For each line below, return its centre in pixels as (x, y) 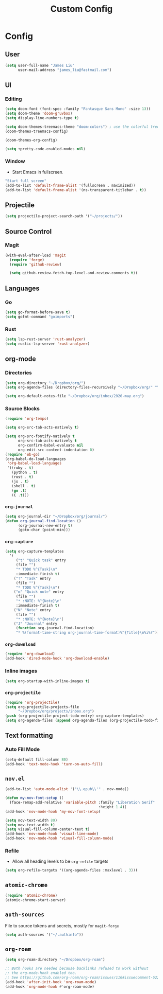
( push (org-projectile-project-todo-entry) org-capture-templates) (75, 716)
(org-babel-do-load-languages (36, 459)
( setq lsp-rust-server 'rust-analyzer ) (45, 339)
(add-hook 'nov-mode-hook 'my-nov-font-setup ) (53, 811)
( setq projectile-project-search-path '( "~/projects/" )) (64, 216)
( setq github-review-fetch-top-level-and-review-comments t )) (73, 273)
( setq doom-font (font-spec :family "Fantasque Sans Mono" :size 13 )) (78, 109)
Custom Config (81, 9)
